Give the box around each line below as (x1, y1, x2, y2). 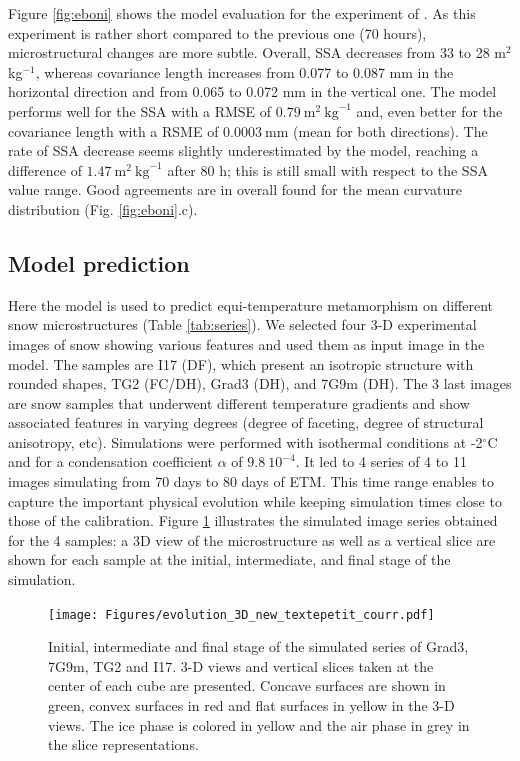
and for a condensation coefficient (8, 451, 214, 472)
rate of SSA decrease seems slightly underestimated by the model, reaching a (8, 140, 479, 161)
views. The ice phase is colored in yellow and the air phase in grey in (48, 714, 470, 735)
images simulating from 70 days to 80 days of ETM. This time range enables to (8, 471, 495, 492)
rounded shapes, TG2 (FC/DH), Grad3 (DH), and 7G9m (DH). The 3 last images (8, 373, 512, 394)
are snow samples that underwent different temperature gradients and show (8, 392, 470, 413)
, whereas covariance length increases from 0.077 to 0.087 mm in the (35, 61, 454, 82)
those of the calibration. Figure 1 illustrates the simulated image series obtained (8, 510, 498, 531)
